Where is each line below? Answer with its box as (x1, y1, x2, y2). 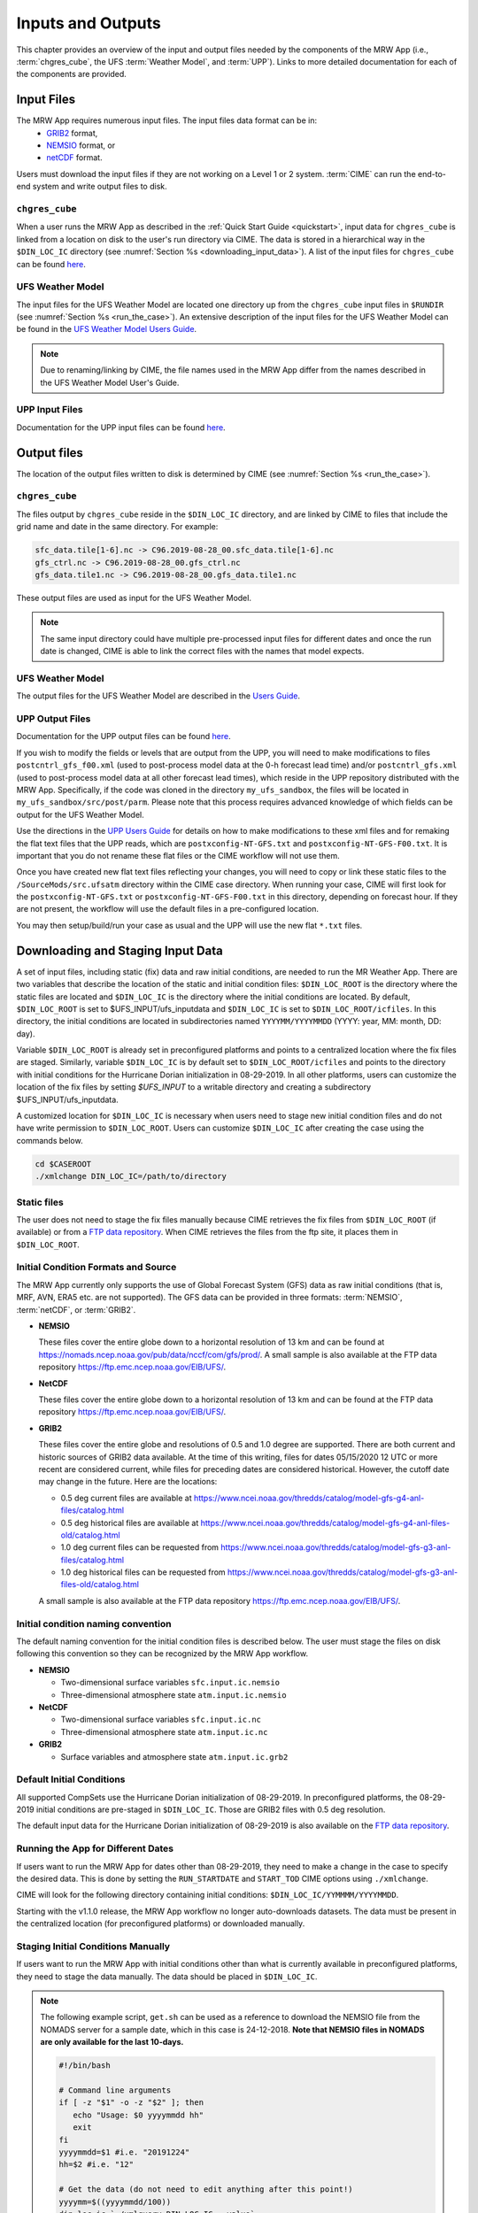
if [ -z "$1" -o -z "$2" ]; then (58, 2098, 204, 2108)
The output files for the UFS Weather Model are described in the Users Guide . (16, 690, 301, 701)
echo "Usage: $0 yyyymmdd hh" (72, 2109, 204, 2120)
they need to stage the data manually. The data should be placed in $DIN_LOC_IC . (16, 1970, 318, 1982)
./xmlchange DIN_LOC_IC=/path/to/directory (35, 1171, 227, 1182)
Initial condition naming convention (16, 1617, 172, 1630)
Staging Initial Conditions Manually (16, 1939, 171, 1952)
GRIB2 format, (46, 127, 98, 138)
